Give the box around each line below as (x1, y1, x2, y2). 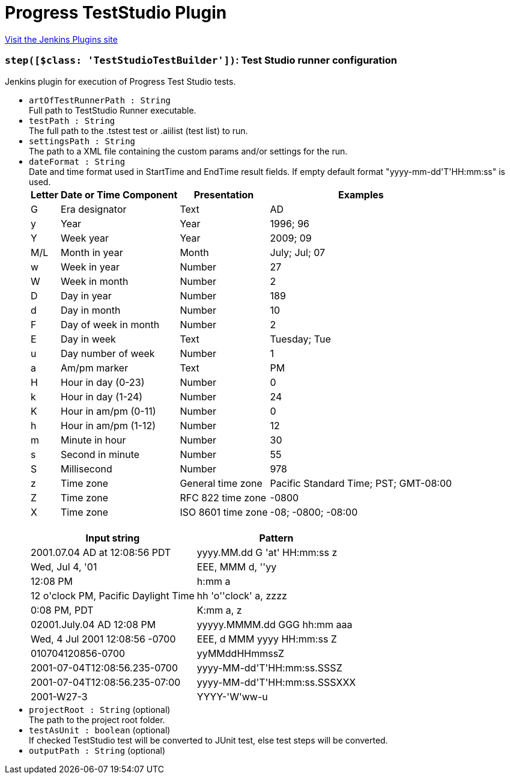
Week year (61, 231, 109, 244)
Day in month (61, 304, 121, 316)
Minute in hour (61, 433, 126, 446)
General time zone (180, 477, 263, 489)
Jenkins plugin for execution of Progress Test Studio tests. (5, 76, 236, 87)
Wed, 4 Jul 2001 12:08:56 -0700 (31, 632, 176, 645)
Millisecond (61, 462, 112, 475)
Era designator (61, 203, 127, 215)
